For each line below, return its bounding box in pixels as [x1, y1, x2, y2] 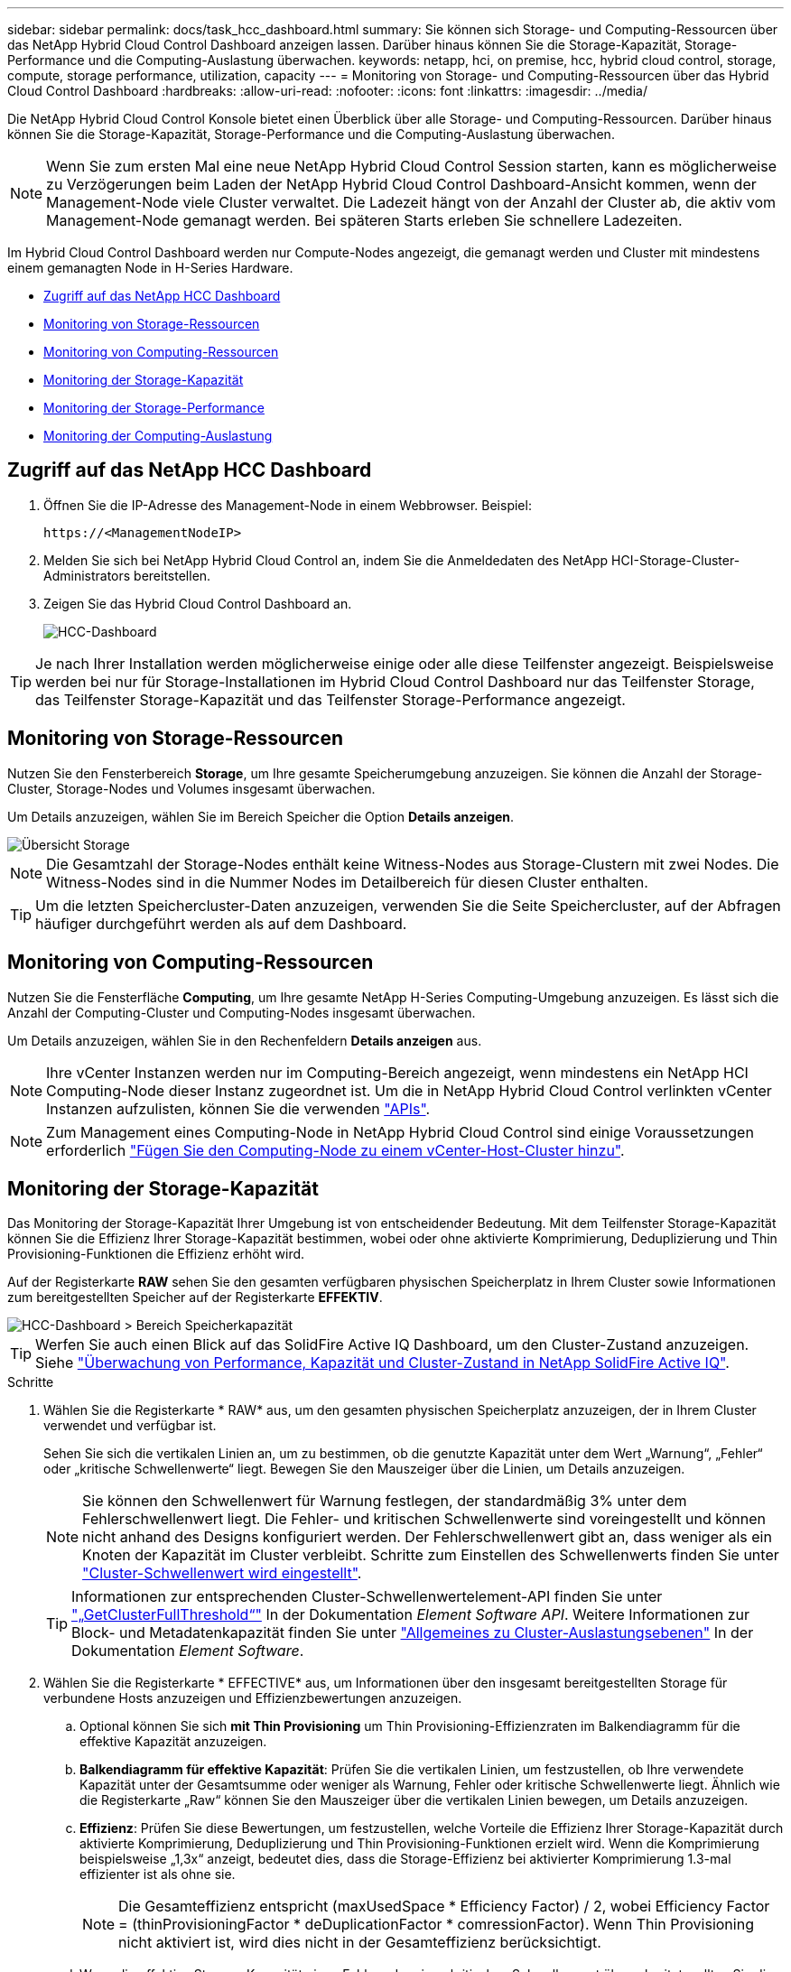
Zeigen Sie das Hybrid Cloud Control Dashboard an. [43, 595, 352, 611]
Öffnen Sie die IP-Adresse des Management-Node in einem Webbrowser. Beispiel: [43, 497, 532, 513]
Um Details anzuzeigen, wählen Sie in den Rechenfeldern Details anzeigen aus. [7, 1032, 482, 1048]
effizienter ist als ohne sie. [79, 1866, 236, 1883]
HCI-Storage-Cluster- [611, 552, 740, 568]
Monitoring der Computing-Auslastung [43, 428, 273, 443]
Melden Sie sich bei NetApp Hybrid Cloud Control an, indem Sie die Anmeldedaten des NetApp [43, 552, 609, 568]
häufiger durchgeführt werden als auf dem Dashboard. [35, 914, 407, 933]
